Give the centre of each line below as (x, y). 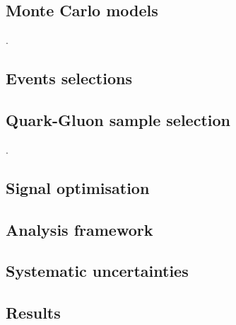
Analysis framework (79, 229)
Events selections (69, 78)
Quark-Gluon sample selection (118, 119)
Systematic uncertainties (97, 271)
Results (33, 313)
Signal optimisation (78, 187)
